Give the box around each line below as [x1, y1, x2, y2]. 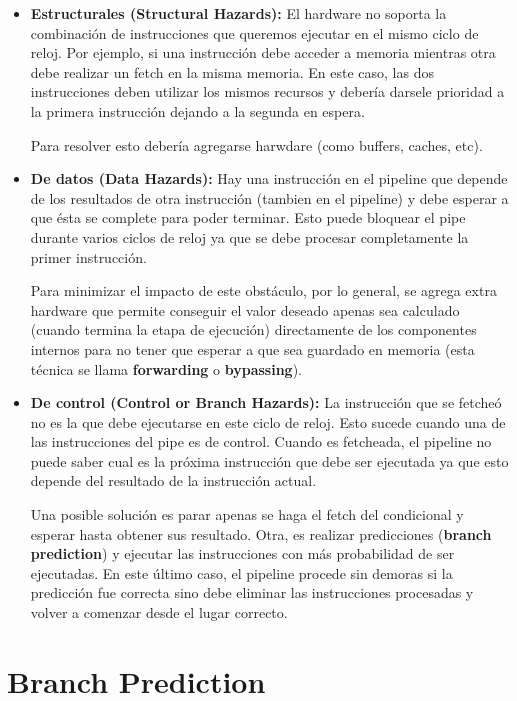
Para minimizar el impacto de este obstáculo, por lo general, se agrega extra [30, 280, 497, 301]
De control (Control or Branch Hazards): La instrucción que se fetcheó [30, 392, 502, 413]
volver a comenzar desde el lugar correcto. [30, 602, 288, 623]
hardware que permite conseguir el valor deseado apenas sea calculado [30, 299, 460, 320]
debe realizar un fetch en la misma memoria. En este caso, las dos [30, 61, 434, 82]
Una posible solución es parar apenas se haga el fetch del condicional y [30, 504, 464, 525]
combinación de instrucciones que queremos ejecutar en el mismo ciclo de [30, 22, 479, 43]
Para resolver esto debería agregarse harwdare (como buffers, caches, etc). [30, 134, 483, 155]
